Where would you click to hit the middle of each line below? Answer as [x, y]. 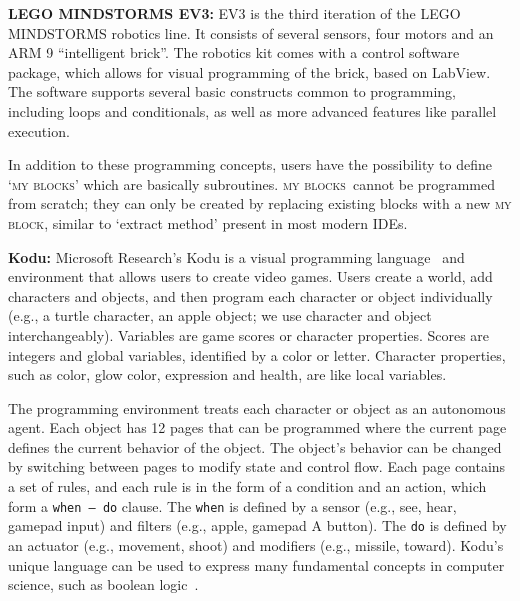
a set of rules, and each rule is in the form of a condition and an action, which [247, 486]
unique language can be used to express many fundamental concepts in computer [256, 564]
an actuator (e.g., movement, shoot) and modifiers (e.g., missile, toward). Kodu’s [256, 544]
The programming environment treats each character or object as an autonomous [257, 407]
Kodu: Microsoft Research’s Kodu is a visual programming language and [236, 256]
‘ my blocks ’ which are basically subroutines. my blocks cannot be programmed [251, 183]
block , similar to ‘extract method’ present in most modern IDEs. [208, 222]
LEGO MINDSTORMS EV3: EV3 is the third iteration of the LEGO [234, 13]
